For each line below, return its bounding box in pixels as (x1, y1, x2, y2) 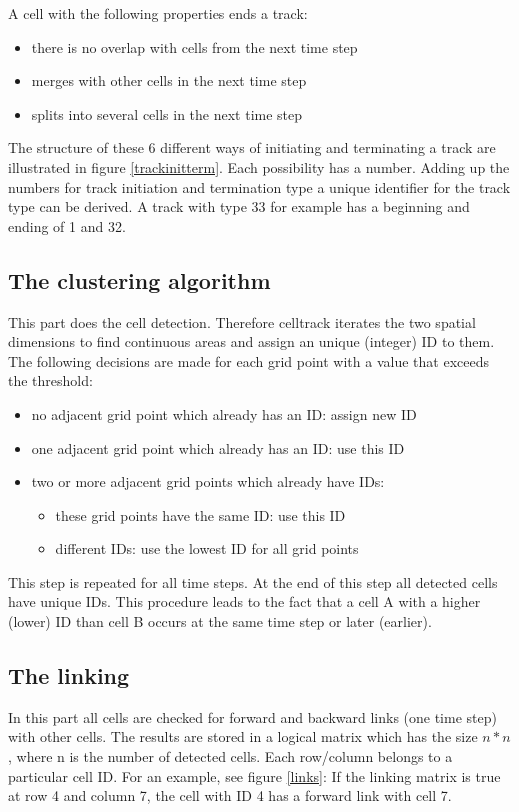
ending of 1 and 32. (8, 215, 126, 236)
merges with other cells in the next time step (31, 70, 307, 91)
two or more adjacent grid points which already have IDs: (31, 471, 385, 492)
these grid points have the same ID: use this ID (55, 504, 346, 525)
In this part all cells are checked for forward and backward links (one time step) (8, 706, 497, 727)
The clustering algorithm (8, 264, 271, 295)
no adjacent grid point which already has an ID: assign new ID (31, 403, 417, 424)
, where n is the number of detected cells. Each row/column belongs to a (8, 746, 453, 767)
